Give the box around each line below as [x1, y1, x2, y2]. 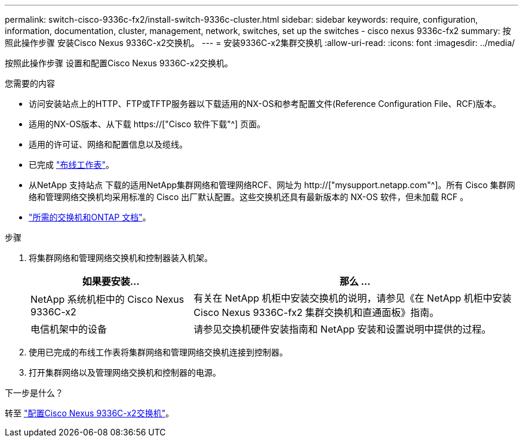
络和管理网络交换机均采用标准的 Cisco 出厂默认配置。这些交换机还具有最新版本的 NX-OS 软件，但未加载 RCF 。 [29, 192, 469, 202]
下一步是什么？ [5, 388, 63, 398]
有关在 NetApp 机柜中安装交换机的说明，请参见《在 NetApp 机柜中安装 [193, 292, 512, 304]
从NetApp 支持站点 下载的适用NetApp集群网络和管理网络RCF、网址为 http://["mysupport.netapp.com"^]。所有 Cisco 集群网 [29, 180, 515, 190]
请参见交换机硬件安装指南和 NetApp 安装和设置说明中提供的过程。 [193, 323, 491, 335]
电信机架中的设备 [30, 323, 107, 335]
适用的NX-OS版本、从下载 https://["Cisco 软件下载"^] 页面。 [29, 119, 266, 129]
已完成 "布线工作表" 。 [29, 159, 114, 170]
